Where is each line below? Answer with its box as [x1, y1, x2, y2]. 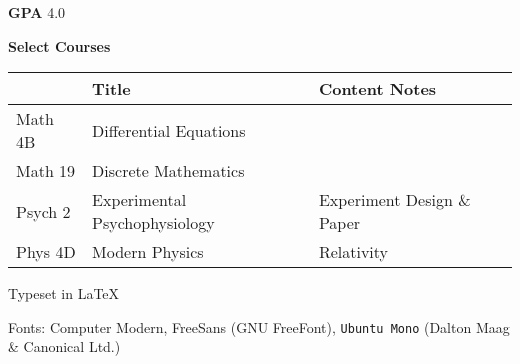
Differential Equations [92, 118, 246, 142]
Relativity [318, 240, 389, 264]
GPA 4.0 [8, 2, 66, 22]
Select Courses [8, 35, 111, 56]
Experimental [92, 188, 187, 212]
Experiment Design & [318, 188, 471, 212]
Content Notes [318, 77, 437, 101]
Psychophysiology [92, 211, 215, 235]
